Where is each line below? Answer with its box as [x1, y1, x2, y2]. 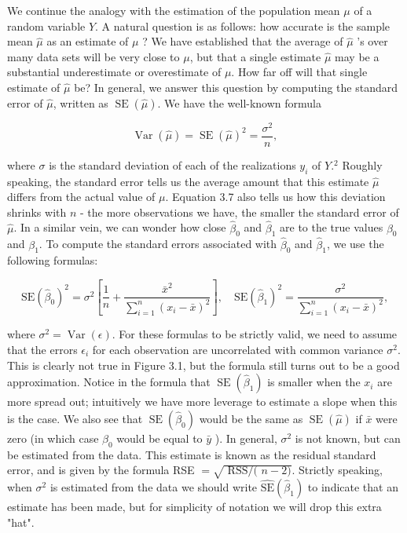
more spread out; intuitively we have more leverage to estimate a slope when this [7, 393, 398, 410]
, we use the [326, 235, 384, 252]
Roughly [342, 156, 383, 173]
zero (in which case [7, 429, 99, 446]
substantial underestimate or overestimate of [7, 64, 222, 80]
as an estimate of [46, 33, 129, 49]
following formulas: [7, 252, 98, 268]
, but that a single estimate [189, 48, 321, 64]
